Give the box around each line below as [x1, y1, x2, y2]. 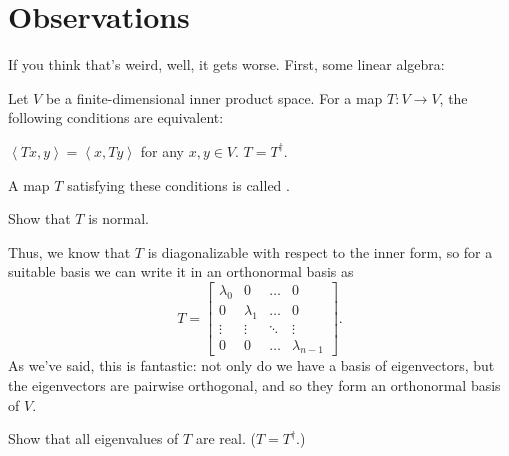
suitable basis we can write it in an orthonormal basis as [8, 261, 354, 282]
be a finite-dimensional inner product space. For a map [45, 87, 383, 108]
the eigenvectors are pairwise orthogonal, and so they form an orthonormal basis [8, 375, 501, 395]
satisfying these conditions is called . [67, 174, 290, 195]
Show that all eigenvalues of [8, 428, 179, 449]
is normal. [88, 208, 149, 229]
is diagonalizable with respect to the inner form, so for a [147, 241, 493, 262]
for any [140, 140, 184, 161]
